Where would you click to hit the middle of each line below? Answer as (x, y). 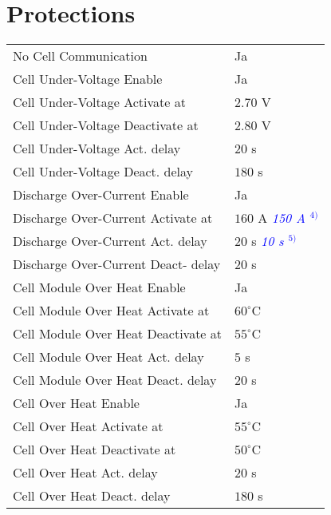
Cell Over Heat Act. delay (85, 473)
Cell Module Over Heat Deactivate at (118, 334)
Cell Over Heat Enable (76, 403)
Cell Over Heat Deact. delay (92, 496)
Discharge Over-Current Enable (101, 195)
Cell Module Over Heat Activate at (111, 311)
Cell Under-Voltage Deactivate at (106, 125)
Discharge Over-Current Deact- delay (117, 264)
